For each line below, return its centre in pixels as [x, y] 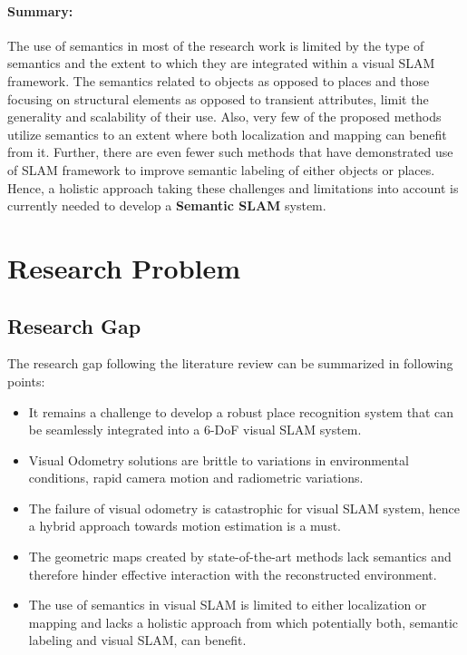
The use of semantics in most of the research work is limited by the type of [216, 45]
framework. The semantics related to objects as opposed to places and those [219, 80]
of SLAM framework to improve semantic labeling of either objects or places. [221, 169]
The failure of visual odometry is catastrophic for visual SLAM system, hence [244, 508]
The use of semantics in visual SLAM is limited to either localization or [228, 605]
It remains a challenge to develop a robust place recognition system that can [241, 411]
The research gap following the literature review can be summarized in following [230, 363]
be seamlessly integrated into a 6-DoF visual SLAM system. [195, 430]
